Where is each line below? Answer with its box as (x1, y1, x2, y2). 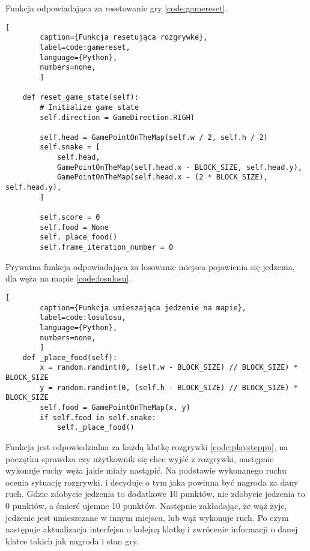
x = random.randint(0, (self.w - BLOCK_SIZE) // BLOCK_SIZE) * (40, 363, 298, 372)
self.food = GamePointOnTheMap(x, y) (40, 403, 190, 412)
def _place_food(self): (22, 353, 118, 362)
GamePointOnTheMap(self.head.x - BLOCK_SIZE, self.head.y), (56, 163, 302, 172)
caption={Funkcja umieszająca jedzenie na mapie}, (40, 303, 246, 312)
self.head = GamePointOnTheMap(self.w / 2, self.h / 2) (40, 133, 268, 142)
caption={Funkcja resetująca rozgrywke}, (40, 33, 208, 42)
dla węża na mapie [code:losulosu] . (5, 272, 132, 285)
